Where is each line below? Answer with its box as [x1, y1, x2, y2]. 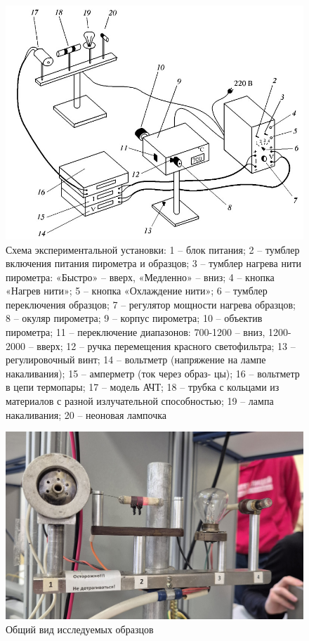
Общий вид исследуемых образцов [6, 621, 154, 636]
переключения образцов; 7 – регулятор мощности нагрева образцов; [6, 297, 296, 311]
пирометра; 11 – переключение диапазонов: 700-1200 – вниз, [6, 325, 265, 339]
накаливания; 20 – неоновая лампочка [6, 407, 167, 422]
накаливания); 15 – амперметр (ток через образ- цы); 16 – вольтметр [6, 365, 300, 380]
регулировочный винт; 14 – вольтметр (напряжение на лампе [6, 352, 266, 367]
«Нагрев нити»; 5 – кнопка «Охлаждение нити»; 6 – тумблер [6, 283, 268, 298]
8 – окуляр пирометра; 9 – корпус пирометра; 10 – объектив [6, 311, 263, 325]
